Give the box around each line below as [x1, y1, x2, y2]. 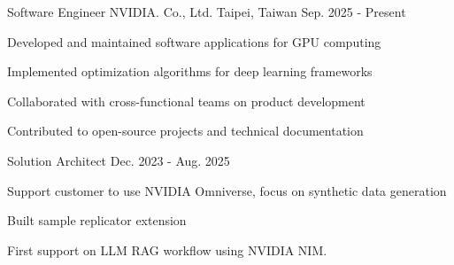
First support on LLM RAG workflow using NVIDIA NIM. [7, 240, 327, 259]
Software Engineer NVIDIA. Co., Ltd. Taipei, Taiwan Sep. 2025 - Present [7, 3, 406, 20]
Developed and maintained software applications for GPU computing [7, 32, 381, 51]
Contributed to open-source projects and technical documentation [7, 121, 364, 140]
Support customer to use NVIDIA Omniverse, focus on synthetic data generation [7, 181, 447, 199]
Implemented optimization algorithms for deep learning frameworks [7, 62, 373, 81]
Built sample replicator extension [7, 211, 187, 230]
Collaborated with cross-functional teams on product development [7, 91, 366, 110]
